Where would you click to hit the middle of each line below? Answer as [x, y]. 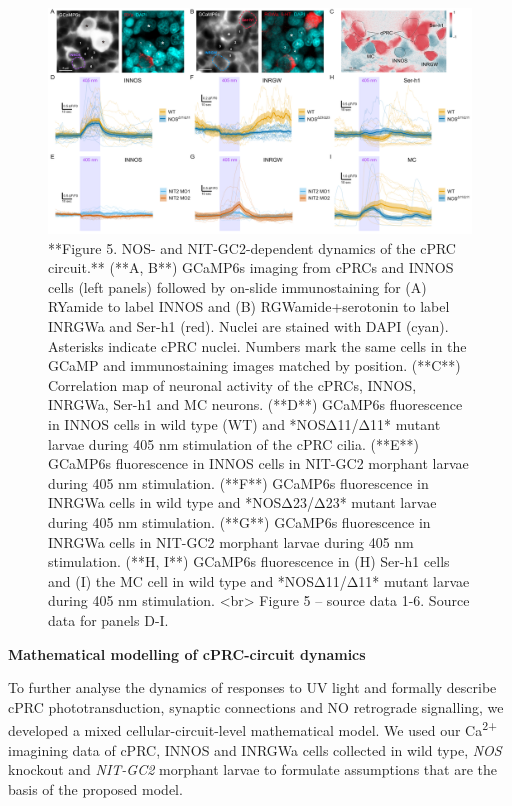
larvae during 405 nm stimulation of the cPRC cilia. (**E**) [233, 443]
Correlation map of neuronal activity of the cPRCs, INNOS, [232, 384]
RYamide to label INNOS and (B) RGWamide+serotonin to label [249, 306]
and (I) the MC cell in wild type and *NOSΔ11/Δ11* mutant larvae [259, 580]
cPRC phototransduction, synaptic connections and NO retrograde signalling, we [256, 706]
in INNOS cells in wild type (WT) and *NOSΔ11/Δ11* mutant [244, 424]
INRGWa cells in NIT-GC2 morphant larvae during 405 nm [231, 541]
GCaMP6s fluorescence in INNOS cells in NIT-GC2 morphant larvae [258, 463]
